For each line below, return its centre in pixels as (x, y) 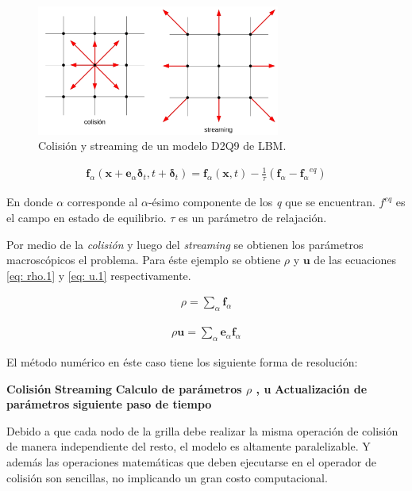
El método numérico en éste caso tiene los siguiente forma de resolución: (182, 362)
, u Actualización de (312, 388)
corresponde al (102, 202)
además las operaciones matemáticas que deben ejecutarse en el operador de (191, 462)
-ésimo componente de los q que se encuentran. (262, 202)
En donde (30, 202)
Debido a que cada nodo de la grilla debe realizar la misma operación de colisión (202, 430)
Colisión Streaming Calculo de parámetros (124, 388)
